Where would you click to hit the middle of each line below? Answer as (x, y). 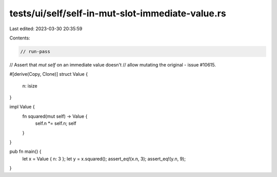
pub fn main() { (25, 151)
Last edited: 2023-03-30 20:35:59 (46, 29)
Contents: (20, 38)
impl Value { (22, 107)
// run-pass (35, 51)
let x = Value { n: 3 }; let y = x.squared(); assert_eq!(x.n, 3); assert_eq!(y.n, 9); (104, 159)
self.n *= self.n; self (56, 123)
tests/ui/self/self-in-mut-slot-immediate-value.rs (118, 13)
